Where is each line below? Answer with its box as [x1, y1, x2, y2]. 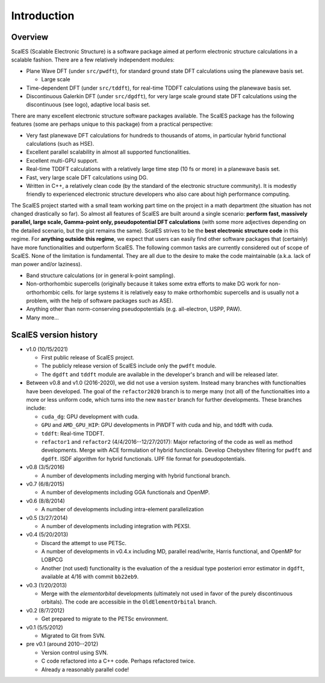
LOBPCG [41, 556, 63, 563]
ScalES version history [11, 329, 98, 340]
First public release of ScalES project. [41, 354, 135, 361]
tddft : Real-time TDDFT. [41, 429, 105, 437]
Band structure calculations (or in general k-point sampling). [26, 272, 176, 279]
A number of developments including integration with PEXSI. [41, 522, 191, 529]
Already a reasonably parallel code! [41, 666, 129, 673]
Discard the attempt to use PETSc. [41, 539, 126, 546]
